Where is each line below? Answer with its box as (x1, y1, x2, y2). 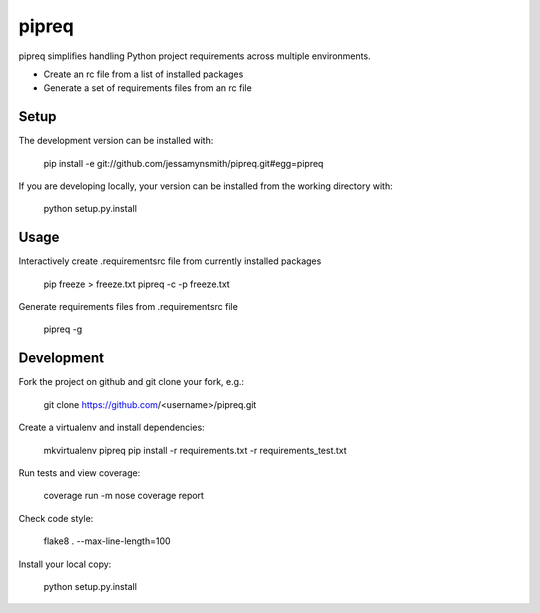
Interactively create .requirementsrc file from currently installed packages (18, 255, 322, 267)
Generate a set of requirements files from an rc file (43, 82, 252, 94)
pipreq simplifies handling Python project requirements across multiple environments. (18, 50, 371, 62)
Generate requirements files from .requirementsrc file (18, 301, 239, 313)
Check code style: (18, 512, 94, 524)
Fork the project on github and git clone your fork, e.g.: (18, 376, 245, 388)
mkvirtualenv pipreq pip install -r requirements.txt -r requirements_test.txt (43, 444, 347, 456)
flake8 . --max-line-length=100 (43, 535, 171, 547)
